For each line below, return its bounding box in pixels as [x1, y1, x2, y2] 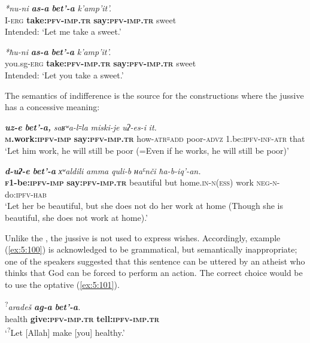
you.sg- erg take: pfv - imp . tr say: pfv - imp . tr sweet [5, 57, 196, 69]
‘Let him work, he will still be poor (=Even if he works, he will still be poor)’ [5, 144, 289, 156]
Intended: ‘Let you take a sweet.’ [5, 68, 124, 81]
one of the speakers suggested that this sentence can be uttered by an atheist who [5, 254, 305, 267]
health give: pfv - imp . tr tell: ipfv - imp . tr [5, 312, 160, 324]
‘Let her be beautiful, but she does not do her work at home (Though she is [5, 199, 283, 212]
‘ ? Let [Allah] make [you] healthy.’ [5, 324, 125, 338]
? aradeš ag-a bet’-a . [5, 299, 81, 313]
